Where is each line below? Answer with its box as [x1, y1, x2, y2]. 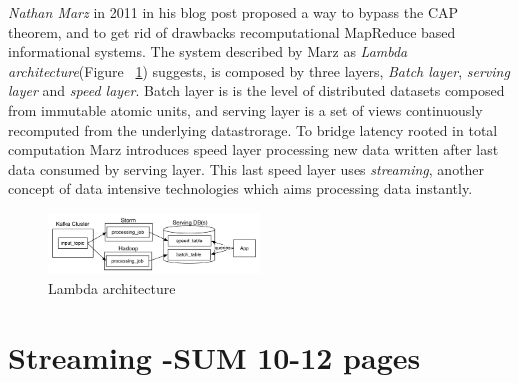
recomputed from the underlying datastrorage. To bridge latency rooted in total [8, 119, 498, 140]
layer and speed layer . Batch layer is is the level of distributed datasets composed [8, 80, 505, 101]
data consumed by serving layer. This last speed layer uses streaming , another [8, 158, 485, 179]
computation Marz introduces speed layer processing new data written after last [8, 139, 499, 160]
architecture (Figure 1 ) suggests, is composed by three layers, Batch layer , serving [8, 60, 510, 81]
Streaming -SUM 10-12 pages [8, 336, 421, 377]
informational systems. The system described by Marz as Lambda [8, 41, 408, 62]
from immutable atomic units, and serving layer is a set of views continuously [8, 99, 483, 120]
